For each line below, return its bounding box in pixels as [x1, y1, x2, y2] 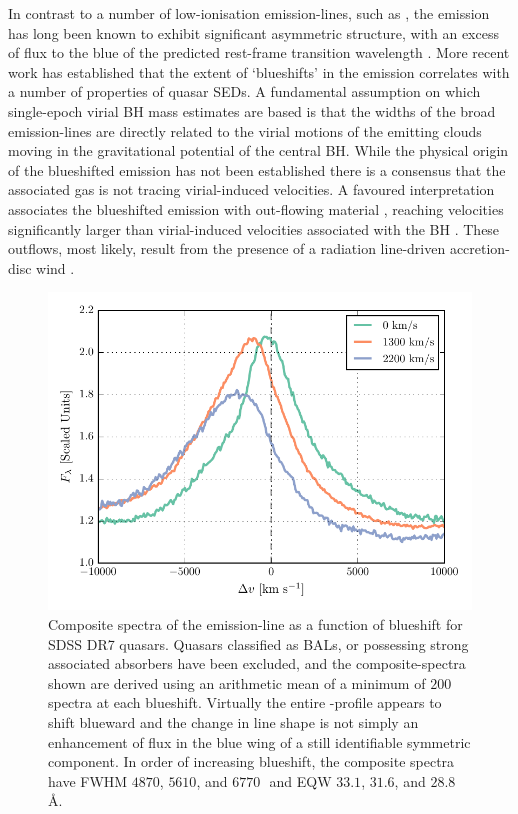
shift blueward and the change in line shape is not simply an [48, 712, 419, 732]
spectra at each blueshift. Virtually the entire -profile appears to [48, 692, 442, 713]
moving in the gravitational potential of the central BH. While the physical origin [8, 140, 509, 161]
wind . [36, 257, 75, 278]
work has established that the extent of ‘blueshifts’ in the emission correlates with [8, 61, 510, 82]
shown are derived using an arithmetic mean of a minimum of [48, 672, 426, 693]
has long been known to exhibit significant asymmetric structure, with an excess [8, 22, 499, 43]
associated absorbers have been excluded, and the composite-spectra [48, 653, 466, 674]
